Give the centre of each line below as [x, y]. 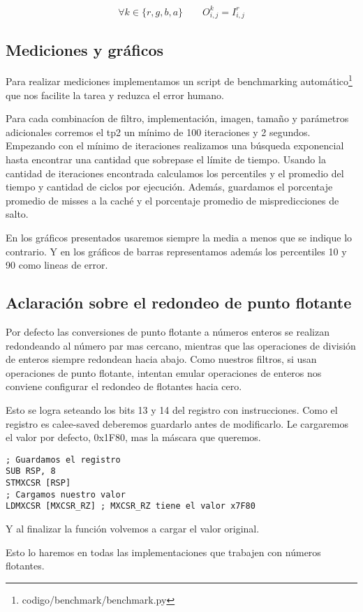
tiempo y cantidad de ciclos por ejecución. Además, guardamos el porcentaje [169, 187]
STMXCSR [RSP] [38, 483]
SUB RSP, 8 [31, 471]
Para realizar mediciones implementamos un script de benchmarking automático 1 [179, 80]
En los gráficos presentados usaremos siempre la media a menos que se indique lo [179, 238]
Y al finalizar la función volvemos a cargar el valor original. [133, 529]
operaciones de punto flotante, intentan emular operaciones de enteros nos [164, 372]
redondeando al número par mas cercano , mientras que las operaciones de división [181, 345]
